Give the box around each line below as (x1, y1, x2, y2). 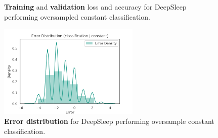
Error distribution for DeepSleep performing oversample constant (4, 116, 214, 126)
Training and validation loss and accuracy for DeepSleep (4, 2, 187, 12)
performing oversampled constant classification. (4, 11, 150, 22)
